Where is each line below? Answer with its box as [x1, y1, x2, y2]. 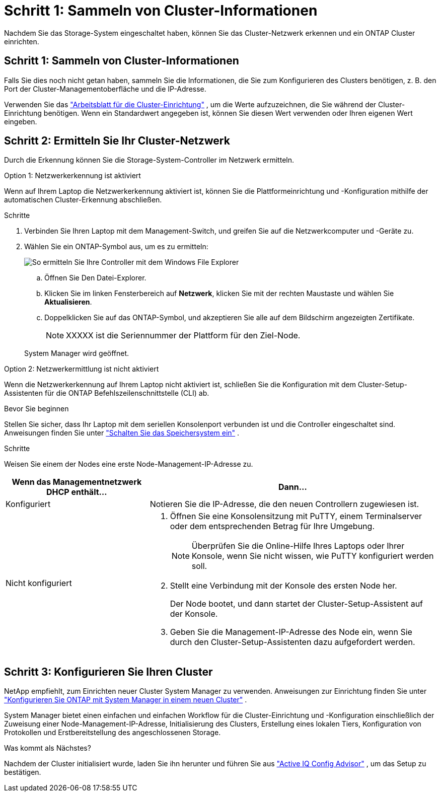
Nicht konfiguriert [6, 578, 72, 589]
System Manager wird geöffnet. [24, 349, 129, 358]
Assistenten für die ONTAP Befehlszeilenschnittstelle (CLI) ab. [4, 389, 209, 398]
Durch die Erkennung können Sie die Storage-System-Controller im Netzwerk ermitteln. [4, 156, 294, 165]
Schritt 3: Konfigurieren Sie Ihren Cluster [4, 665, 213, 678]
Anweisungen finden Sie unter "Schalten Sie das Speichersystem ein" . [4, 428, 240, 438]
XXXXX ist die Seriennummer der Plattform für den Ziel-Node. [66, 330, 301, 341]
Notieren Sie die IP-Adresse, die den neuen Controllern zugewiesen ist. [150, 499, 419, 510]
